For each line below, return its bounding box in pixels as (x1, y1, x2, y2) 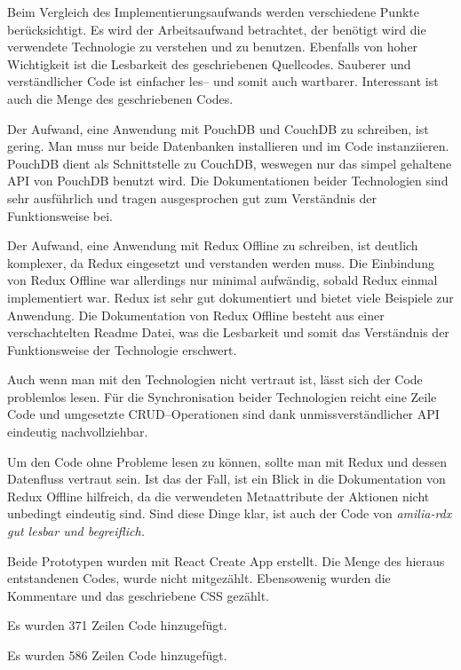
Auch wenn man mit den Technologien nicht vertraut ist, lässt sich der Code (7, 370, 423, 389)
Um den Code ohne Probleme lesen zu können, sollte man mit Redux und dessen (7, 452, 447, 470)
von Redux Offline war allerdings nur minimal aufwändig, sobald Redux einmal (7, 271, 438, 289)
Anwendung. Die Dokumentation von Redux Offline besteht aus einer (7, 305, 385, 324)
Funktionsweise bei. (7, 206, 113, 225)
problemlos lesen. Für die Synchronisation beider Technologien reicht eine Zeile (7, 387, 437, 406)
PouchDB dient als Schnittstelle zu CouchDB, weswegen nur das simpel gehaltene (7, 154, 452, 172)
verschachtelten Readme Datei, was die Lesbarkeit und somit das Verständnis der (7, 323, 449, 342)
